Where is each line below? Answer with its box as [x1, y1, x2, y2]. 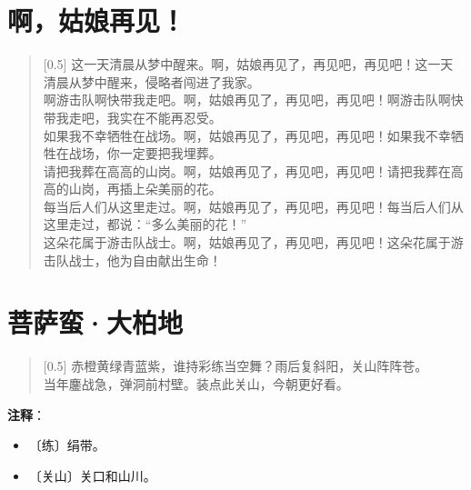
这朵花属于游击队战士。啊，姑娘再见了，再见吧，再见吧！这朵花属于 [43, 233, 451, 252]
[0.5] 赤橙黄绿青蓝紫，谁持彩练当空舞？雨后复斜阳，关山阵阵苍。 [43, 356, 428, 375]
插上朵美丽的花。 [119, 179, 222, 198]
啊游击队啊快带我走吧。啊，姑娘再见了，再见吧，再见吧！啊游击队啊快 [43, 90, 464, 109]
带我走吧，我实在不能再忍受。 [43, 107, 222, 126]
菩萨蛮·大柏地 [7, 304, 184, 341]
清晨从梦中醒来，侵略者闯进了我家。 [43, 72, 260, 91]
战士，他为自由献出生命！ [68, 250, 222, 269]
